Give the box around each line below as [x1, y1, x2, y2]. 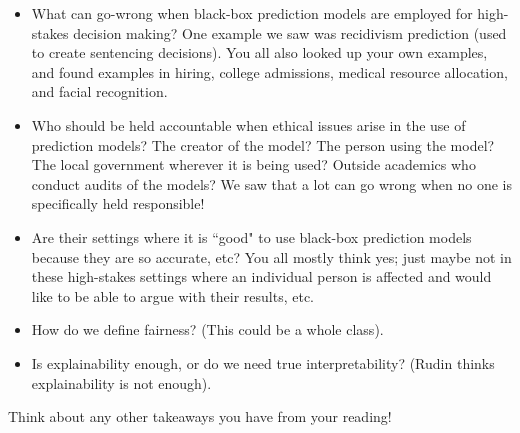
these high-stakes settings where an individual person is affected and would [31, 266, 492, 287]
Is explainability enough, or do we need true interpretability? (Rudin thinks [31, 352, 495, 373]
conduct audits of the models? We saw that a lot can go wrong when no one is [31, 173, 512, 194]
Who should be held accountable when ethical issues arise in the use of [31, 114, 466, 135]
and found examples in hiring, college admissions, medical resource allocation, [31, 61, 508, 82]
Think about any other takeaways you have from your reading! [8, 406, 392, 427]
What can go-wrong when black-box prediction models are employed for [31, 3, 473, 23]
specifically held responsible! [31, 193, 205, 214]
